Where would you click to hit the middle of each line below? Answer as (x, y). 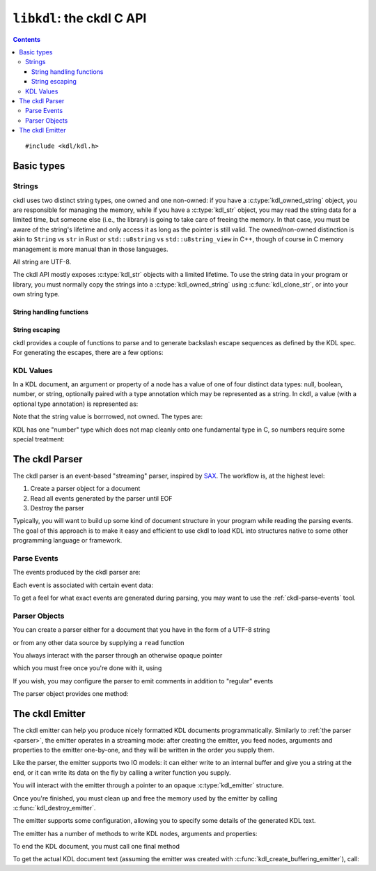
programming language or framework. (68, 540)
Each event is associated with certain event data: (83, 585)
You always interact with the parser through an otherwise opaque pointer (118, 656)
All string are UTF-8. (42, 262)
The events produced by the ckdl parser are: (77, 573)
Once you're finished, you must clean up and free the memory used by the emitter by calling (145, 798)
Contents (27, 39)
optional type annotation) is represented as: (76, 404)
